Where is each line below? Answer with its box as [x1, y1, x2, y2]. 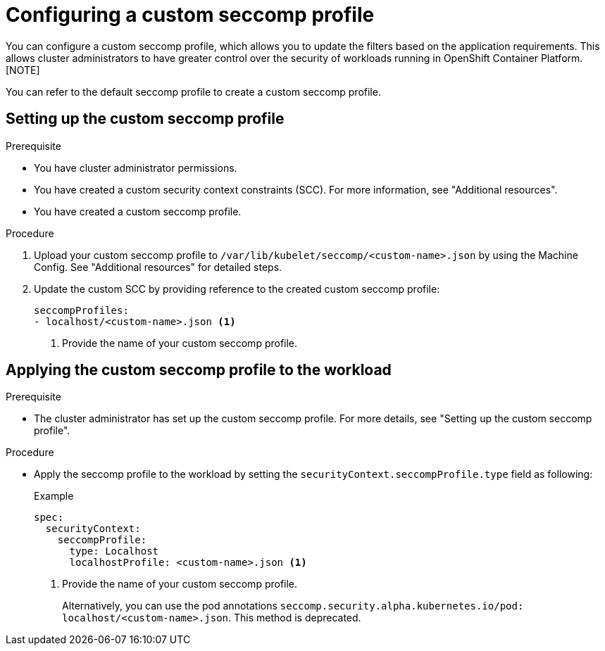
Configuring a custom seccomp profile [6, 3, 375, 27]
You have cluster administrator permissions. [34, 161, 237, 174]
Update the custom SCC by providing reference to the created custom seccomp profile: [34, 282, 440, 295]
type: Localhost [69, 545, 159, 557]
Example [34, 490, 74, 503]
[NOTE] [6, 63, 40, 76]
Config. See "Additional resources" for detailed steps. [34, 260, 282, 273]
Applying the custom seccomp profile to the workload [6, 361, 392, 379]
